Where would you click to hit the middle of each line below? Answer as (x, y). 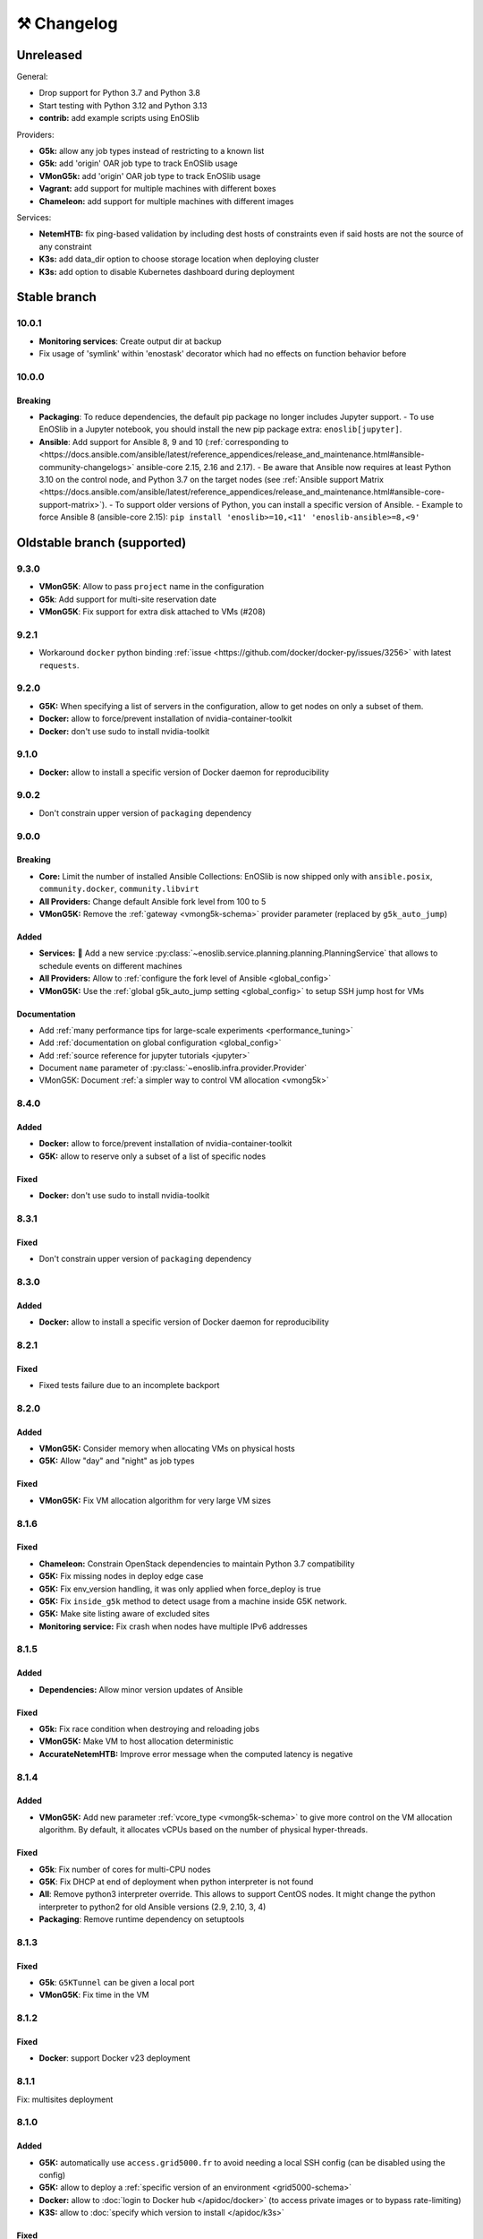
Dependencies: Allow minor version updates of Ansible (141, 1689)
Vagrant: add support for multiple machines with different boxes (157, 189)
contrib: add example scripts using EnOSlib (119, 118)
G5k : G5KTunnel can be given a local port (117, 1983)
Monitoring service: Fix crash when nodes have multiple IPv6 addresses (173, 1626)
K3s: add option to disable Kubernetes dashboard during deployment (167, 271)
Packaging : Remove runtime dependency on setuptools (142, 1919)
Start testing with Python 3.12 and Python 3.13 (123, 105)
